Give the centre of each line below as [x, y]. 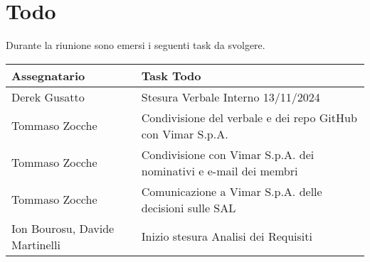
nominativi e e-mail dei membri [220, 170]
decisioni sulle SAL [189, 207]
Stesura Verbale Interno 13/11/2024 [231, 97]
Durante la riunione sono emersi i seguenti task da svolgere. [136, 45]
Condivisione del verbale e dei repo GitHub [249, 117]
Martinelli [36, 244]
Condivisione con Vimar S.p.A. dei [228, 154]
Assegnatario [48, 75]
